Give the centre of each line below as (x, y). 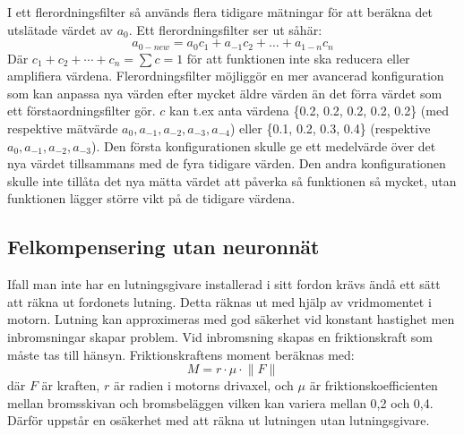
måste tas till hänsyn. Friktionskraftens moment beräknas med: (181, 354)
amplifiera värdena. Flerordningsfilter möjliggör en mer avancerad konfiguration (226, 76)
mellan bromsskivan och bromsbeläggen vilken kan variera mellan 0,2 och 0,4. (220, 402)
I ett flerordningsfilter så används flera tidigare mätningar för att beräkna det (220, 12)
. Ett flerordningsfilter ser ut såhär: (225, 29)
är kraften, (71, 385)
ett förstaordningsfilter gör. (82, 111)
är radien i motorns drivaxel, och (203, 385)
